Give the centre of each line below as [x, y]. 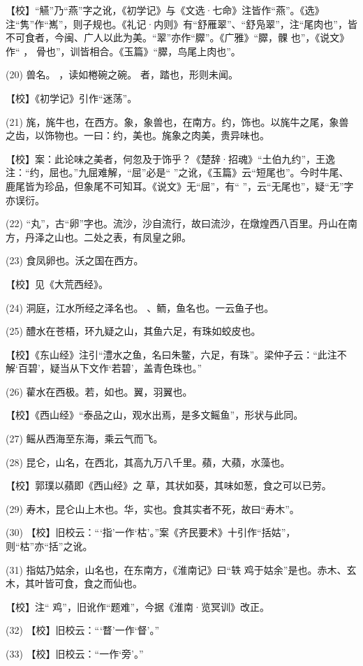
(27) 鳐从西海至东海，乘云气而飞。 [84, 439]
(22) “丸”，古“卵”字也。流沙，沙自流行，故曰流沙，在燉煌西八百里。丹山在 [177, 223]
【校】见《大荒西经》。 [57, 283]
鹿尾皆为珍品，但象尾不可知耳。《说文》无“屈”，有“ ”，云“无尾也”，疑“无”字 [180, 186]
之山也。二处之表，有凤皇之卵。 [118, 237]
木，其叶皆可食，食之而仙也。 [74, 583]
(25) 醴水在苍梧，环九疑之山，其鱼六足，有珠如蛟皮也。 [133, 331]
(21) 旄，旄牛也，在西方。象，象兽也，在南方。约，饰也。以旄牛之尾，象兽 [177, 121]
